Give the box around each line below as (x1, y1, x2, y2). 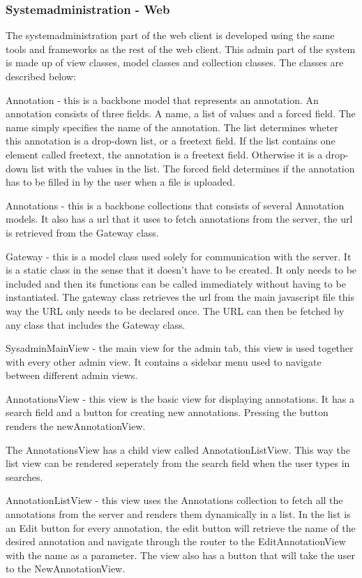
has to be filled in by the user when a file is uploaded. (6, 175, 235, 189)
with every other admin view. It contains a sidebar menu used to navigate (6, 354, 322, 369)
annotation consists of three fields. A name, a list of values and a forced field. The (6, 106, 356, 121)
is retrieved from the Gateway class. (6, 225, 159, 239)
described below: (6, 69, 76, 83)
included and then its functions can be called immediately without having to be (6, 276, 346, 290)
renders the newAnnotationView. (6, 419, 146, 433)
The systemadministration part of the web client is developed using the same (6, 28, 335, 43)
